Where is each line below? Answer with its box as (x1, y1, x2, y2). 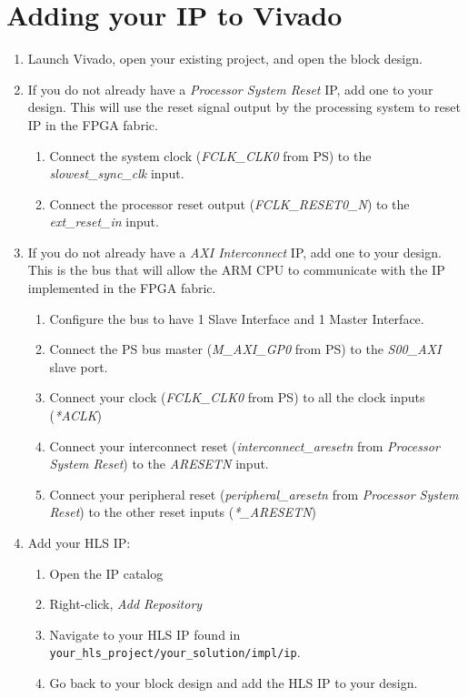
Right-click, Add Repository (49, 594, 203, 613)
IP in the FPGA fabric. (27, 115, 158, 134)
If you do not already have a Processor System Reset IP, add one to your (27, 79, 433, 98)
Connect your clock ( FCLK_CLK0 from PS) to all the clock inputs (49, 388, 425, 407)
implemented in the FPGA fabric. (27, 278, 216, 298)
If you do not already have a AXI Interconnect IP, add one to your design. (27, 242, 442, 261)
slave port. (49, 357, 108, 376)
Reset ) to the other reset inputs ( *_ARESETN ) (49, 502, 317, 521)
